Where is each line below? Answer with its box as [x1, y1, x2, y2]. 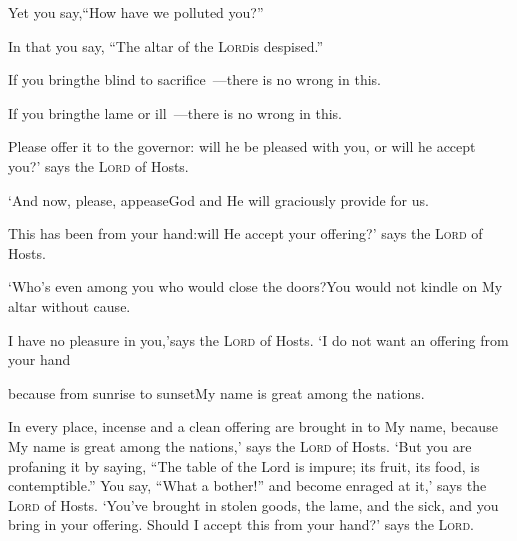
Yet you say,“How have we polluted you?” [8, 2, 264, 22]
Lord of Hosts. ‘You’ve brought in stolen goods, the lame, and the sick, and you [8, 494, 499, 515]
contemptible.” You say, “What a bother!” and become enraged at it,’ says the [8, 475, 487, 496]
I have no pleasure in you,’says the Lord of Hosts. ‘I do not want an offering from [8, 329, 509, 350]
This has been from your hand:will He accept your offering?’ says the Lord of [8, 223, 483, 244]
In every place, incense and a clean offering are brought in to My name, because [8, 416, 498, 437]
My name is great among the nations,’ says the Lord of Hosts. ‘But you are [8, 435, 472, 456]
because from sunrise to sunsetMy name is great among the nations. [8, 382, 425, 403]
